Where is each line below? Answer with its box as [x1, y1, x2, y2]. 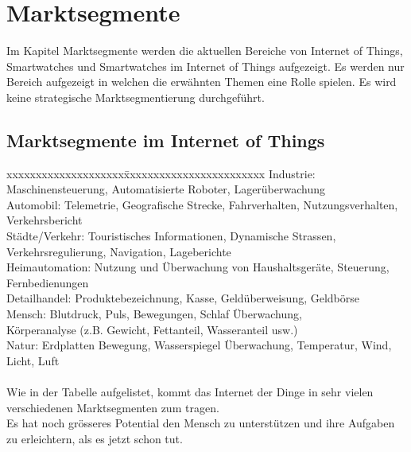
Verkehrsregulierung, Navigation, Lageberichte [6, 243, 231, 259]
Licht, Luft [6, 352, 60, 368]
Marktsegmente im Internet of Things [6, 127, 325, 152]
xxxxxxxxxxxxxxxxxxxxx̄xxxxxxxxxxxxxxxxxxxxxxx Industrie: [6, 165, 316, 181]
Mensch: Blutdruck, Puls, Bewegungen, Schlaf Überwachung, [6, 306, 302, 322]
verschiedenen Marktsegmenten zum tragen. [6, 399, 219, 415]
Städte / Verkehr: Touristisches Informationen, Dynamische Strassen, [6, 228, 336, 244]
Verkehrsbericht [6, 212, 83, 228]
